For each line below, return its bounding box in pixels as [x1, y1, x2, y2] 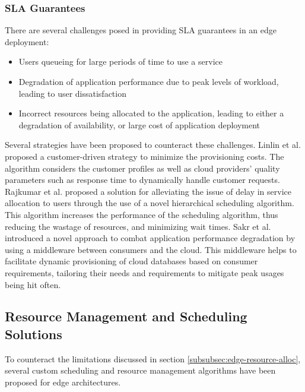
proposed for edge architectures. [5, 375, 121, 388]
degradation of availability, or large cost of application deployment [18, 118, 260, 131]
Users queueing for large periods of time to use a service [18, 55, 223, 68]
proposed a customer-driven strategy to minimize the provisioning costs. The [5, 150, 284, 162]
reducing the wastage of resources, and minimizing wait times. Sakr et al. [5, 220, 271, 232]
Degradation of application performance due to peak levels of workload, [18, 75, 279, 87]
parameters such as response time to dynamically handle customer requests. [5, 173, 280, 186]
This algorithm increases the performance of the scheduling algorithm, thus [5, 208, 278, 220]
